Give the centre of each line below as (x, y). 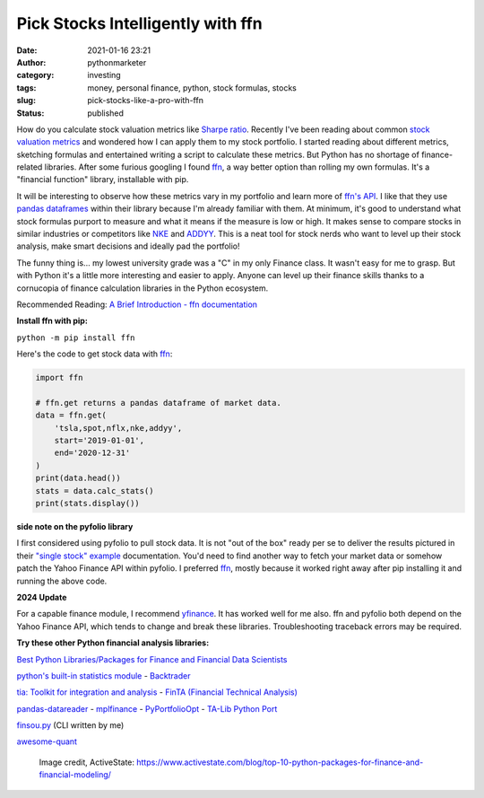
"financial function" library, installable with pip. (103, 180)
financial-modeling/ (75, 775)
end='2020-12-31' (92, 453)
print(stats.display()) (88, 504)
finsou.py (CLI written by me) (70, 725)
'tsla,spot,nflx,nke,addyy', (118, 428)
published (106, 113)
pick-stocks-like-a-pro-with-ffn (145, 101)
